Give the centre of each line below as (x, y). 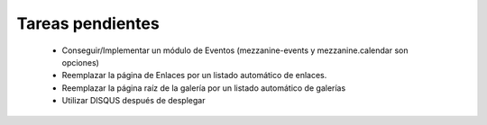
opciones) (80, 62)
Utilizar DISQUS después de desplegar (133, 101)
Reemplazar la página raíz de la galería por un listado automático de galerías (204, 88)
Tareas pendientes (88, 23)
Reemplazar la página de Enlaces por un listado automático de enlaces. (194, 76)
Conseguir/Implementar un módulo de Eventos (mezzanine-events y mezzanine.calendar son (235, 50)
